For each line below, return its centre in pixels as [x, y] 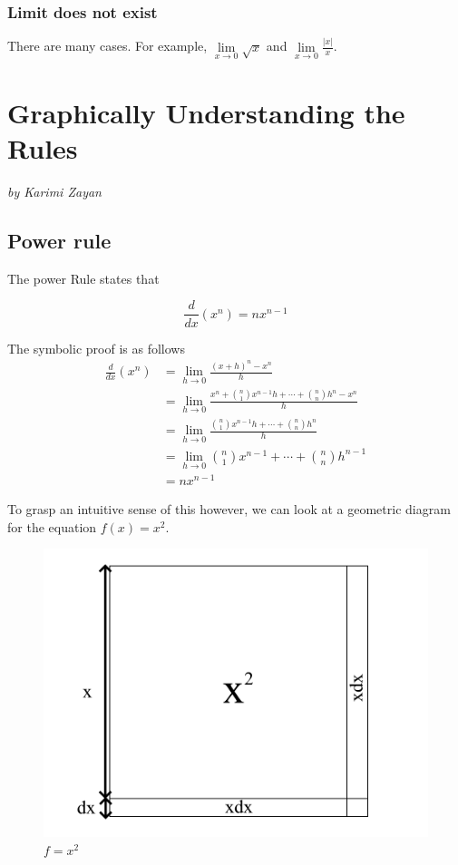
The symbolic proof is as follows [96, 348]
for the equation [52, 526]
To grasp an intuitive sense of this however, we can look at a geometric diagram [229, 509]
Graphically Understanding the [206, 112]
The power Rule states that [83, 278]
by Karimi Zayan [54, 192]
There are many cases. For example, [107, 46]
